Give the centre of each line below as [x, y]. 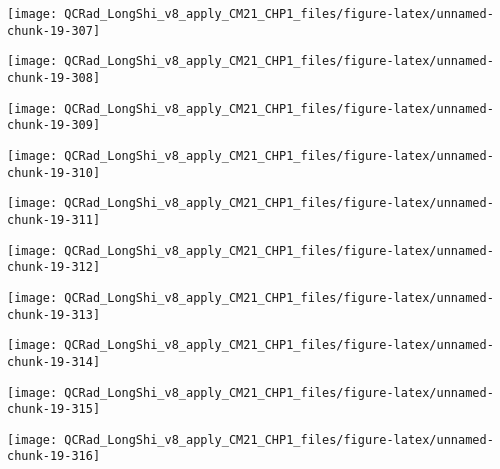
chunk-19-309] [54, 125]
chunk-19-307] [54, 30]
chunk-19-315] [54, 409]
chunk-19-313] [54, 314]
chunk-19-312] [54, 267]
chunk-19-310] [54, 172]
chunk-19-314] [54, 361]
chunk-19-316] [54, 456]
